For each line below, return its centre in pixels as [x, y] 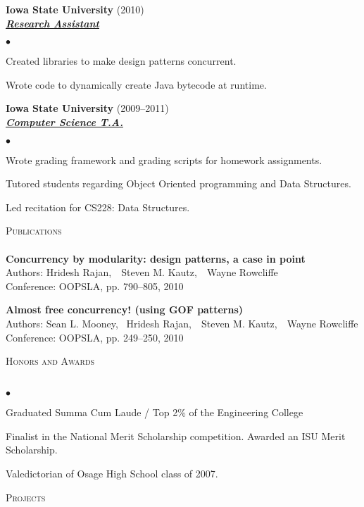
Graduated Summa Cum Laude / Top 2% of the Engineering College [155, 412]
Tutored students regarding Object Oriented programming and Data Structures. [178, 183]
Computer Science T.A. [64, 121]
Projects [26, 497]
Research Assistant [52, 23]
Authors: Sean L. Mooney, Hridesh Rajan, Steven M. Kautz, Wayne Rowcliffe [182, 323]
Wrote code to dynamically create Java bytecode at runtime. [136, 84]
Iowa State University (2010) [75, 9]
